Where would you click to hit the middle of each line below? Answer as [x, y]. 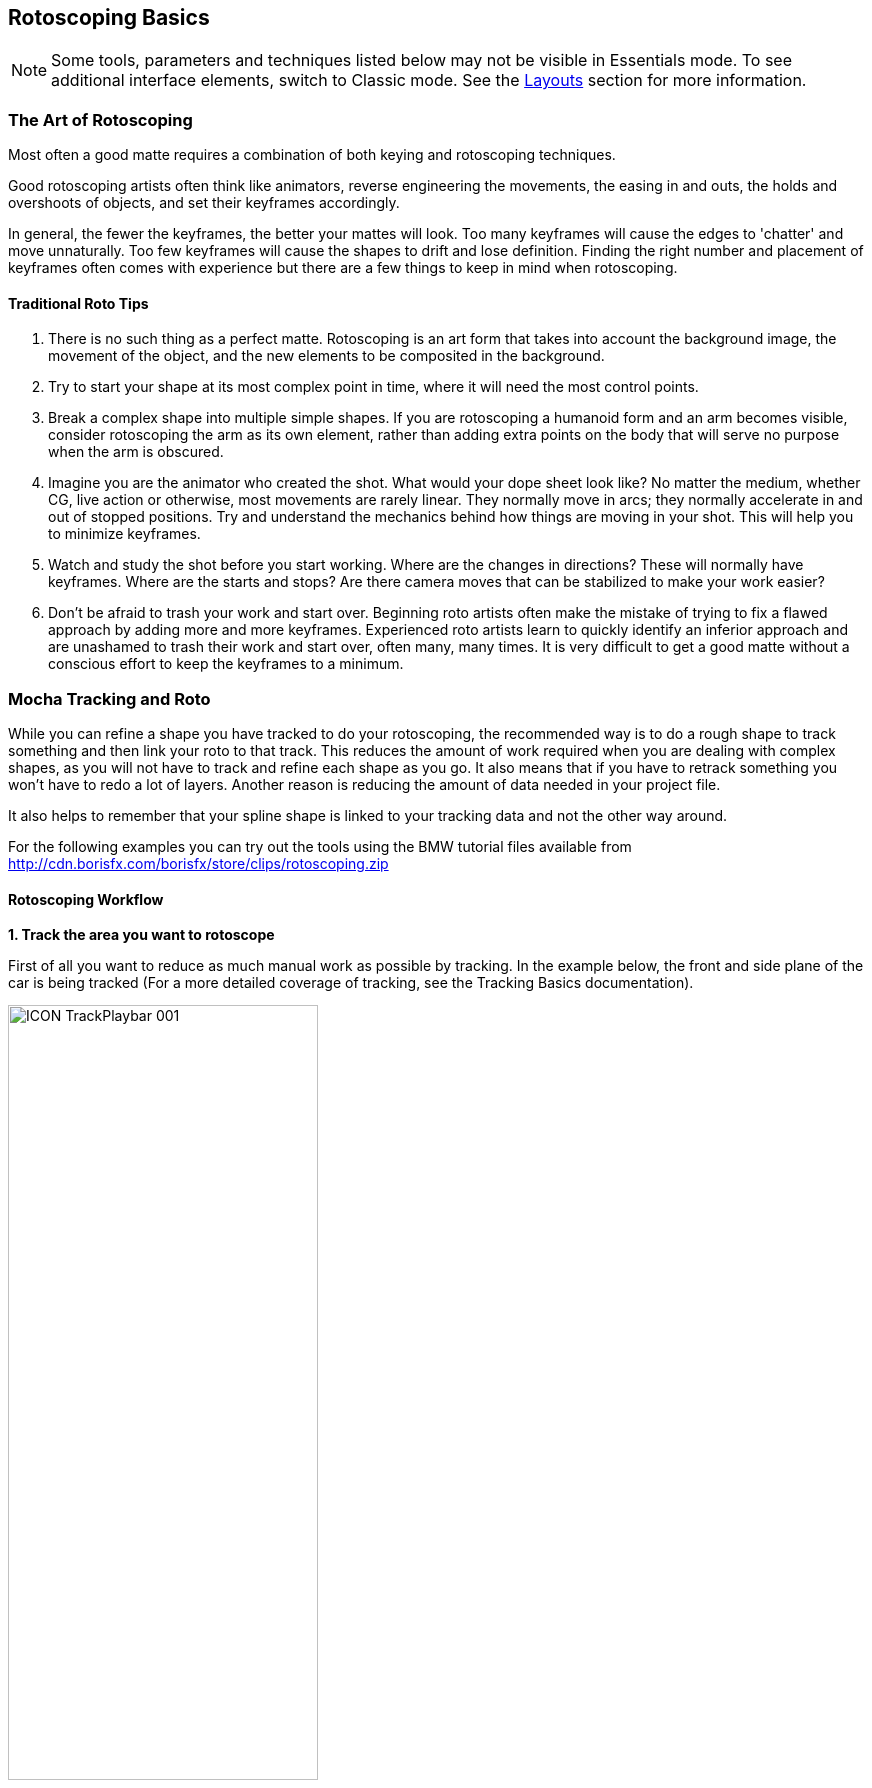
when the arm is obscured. [136, 452]
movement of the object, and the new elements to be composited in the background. [326, 356]
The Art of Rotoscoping [100, 119]
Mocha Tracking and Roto [109, 698]
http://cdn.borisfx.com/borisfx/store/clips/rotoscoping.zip [198, 864]
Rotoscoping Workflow [86, 899]
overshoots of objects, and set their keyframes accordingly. [204, 203]
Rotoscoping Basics [109, 17]
